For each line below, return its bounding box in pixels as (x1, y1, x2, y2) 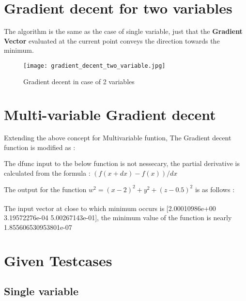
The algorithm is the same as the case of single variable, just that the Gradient (4, 26, 243, 36)
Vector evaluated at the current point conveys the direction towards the (4, 35, 220, 45)
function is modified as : (4, 142, 76, 152)
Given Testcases (4, 250, 112, 270)
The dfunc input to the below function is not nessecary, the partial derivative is (4, 158, 240, 168)
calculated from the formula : (4, 168, 91, 178)
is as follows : (195, 184, 235, 194)
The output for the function (4, 184, 87, 194)
